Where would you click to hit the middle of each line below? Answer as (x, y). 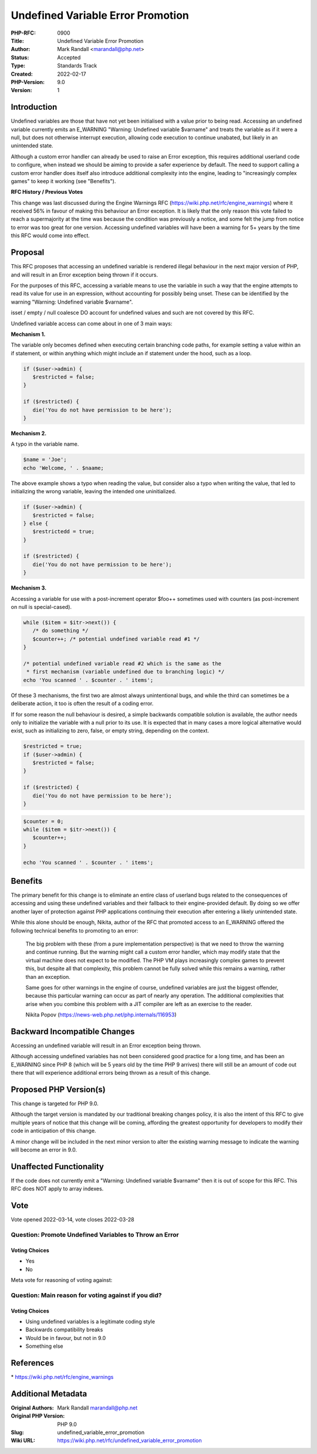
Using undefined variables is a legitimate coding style (90, 1321)
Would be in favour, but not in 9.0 (66, 1338)
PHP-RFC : (23, 33)
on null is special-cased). (41, 607)
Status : (20, 57)
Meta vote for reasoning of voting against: (62, 1280)
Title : (18, 41)
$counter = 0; (43, 821)
